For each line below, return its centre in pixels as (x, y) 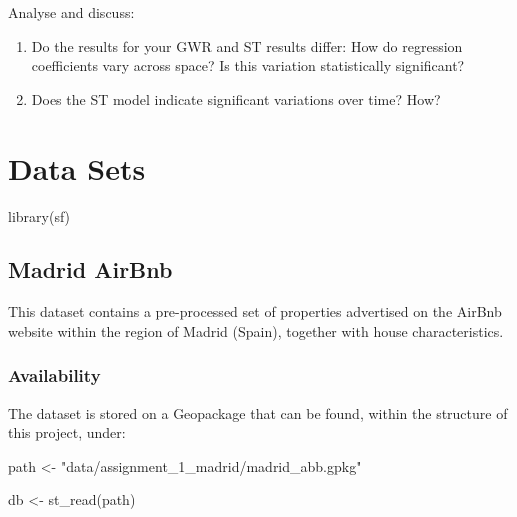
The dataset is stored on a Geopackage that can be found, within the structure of (258, 412)
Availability (54, 375)
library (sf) (39, 215)
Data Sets (77, 167)
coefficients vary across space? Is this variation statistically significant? (248, 65)
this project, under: (67, 432)
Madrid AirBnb (90, 269)
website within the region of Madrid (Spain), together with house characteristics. (256, 330)
